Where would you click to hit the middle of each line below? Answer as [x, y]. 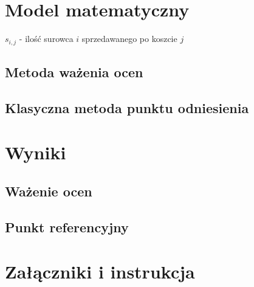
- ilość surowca [46, 39]
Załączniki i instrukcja [100, 271]
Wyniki [36, 152]
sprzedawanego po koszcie [129, 39]
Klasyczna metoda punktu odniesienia [127, 107]
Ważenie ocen [49, 191]
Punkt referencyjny [67, 226]
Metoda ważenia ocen [74, 71]
